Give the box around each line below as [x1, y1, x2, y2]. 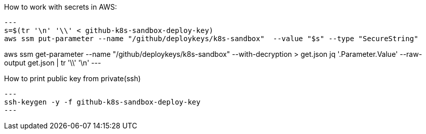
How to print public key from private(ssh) [4, 74, 141, 83]
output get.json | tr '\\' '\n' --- [4, 58, 101, 67]
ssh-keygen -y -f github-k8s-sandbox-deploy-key [4, 98, 201, 106]
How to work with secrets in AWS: [4, 3, 117, 11]
